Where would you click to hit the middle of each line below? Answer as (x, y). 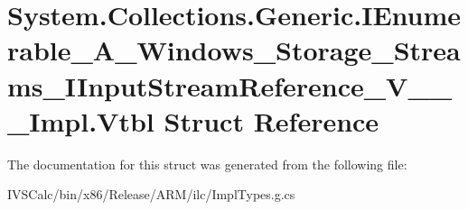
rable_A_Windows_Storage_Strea (234, 50)
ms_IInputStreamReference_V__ (230, 85)
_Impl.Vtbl (81, 120)
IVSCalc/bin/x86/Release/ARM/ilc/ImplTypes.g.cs (151, 194)
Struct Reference (271, 120)
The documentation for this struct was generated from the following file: (207, 164)
